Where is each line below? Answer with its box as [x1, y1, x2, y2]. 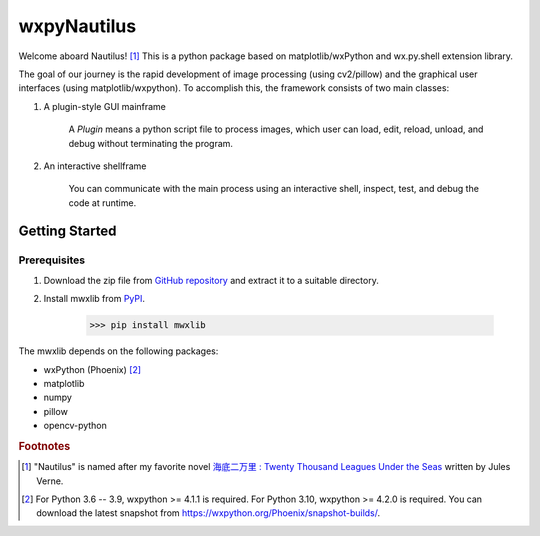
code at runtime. [68, 196, 137, 209]
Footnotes [18, 439, 71, 453]
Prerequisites [18, 253, 85, 267]
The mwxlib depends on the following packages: [18, 345, 219, 357]
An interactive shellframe [43, 160, 147, 172]
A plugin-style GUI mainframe [43, 100, 167, 112]
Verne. [36, 475, 64, 487]
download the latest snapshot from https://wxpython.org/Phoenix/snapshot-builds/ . [36, 507, 381, 519]
